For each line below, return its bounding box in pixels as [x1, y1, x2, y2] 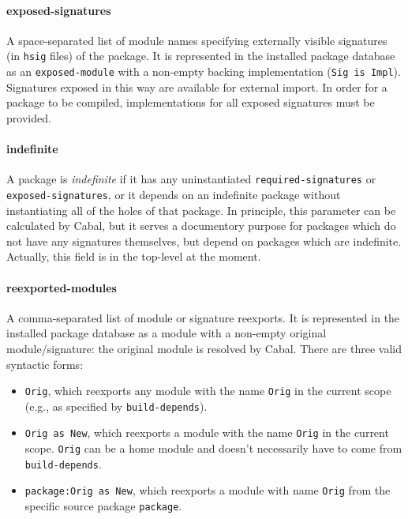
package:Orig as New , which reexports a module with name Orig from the [24, 482, 391, 498]
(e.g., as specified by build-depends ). [24, 397, 208, 414]
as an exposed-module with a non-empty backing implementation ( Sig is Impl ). [6, 63, 401, 80]
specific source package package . [24, 498, 182, 514]
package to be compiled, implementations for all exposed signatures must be [6, 94, 375, 111]
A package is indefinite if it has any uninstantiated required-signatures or [6, 171, 376, 187]
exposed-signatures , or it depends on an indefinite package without [6, 186, 341, 202]
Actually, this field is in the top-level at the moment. [6, 248, 261, 265]
